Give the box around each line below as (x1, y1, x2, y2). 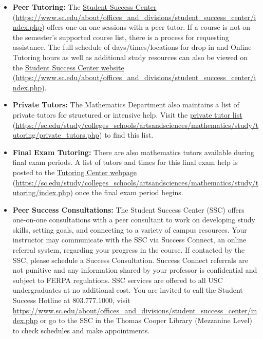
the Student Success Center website (12, 62, 124, 72)
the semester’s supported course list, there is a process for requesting (12, 31, 229, 42)
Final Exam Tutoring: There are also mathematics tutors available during (12, 146, 255, 157)
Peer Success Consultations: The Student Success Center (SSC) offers (12, 204, 245, 215)
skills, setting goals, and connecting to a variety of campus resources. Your (12, 224, 247, 235)
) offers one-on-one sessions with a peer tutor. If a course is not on (42, 22, 251, 32)
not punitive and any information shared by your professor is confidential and (12, 265, 257, 275)
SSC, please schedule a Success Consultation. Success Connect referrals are (12, 254, 248, 265)
